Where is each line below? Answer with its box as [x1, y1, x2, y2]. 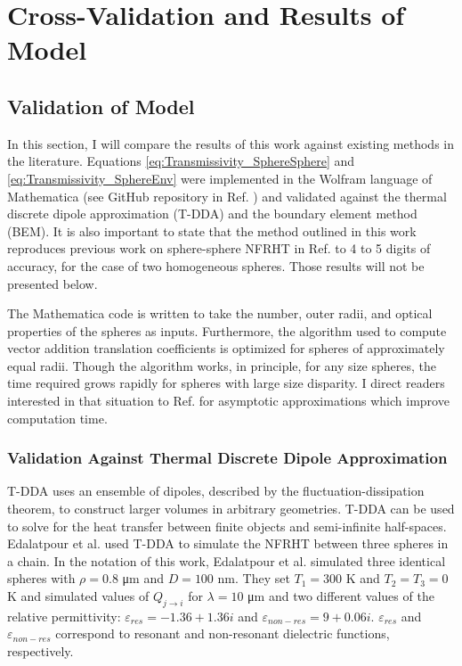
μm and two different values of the [247, 587, 434, 605]
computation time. [7, 408, 108, 427]
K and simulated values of [7, 587, 150, 605]
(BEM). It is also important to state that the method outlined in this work [7, 221, 417, 240]
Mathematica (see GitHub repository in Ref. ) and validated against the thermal [7, 186, 447, 205]
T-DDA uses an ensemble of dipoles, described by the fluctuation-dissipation [7, 481, 425, 500]
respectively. [7, 642, 74, 661]
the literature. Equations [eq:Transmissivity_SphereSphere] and [7, 152, 355, 170]
